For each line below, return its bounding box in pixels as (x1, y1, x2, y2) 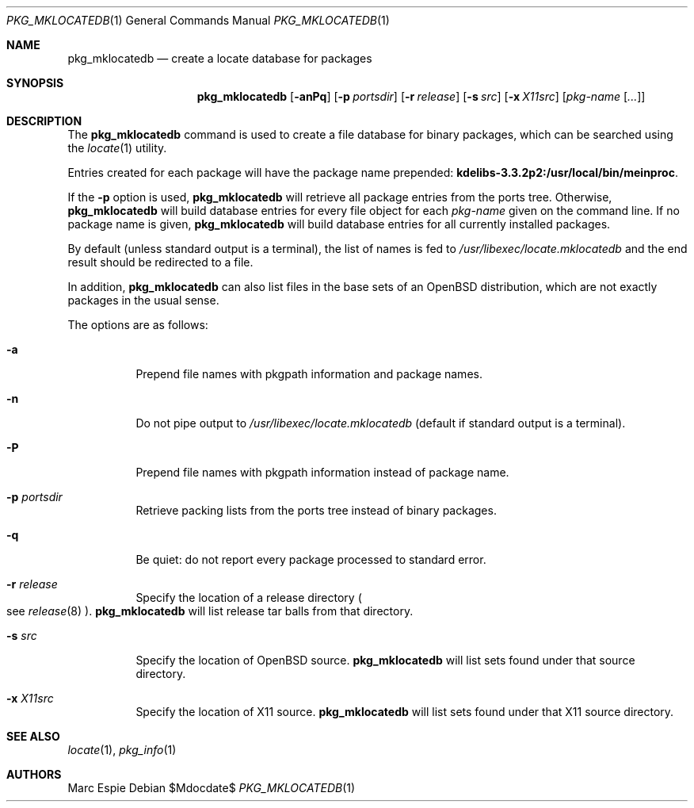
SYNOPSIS (6, 76, 64, 90)
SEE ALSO (6, 729, 60, 743)
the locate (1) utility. (67, 141, 167, 155)
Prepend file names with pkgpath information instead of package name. (135, 465, 509, 479)
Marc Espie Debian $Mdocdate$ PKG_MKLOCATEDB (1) (67, 781, 356, 795)
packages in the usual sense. (67, 293, 219, 307)
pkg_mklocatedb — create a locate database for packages (67, 52, 372, 65)
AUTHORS (6, 768, 62, 781)
